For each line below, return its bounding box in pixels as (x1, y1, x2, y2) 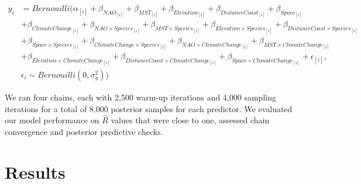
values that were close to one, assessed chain (111, 114, 270, 126)
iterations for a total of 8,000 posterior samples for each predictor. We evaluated (5, 102, 293, 114)
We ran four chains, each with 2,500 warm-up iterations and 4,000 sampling (5, 91, 276, 103)
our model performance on (5, 114, 99, 126)
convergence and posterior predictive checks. (5, 125, 163, 137)
